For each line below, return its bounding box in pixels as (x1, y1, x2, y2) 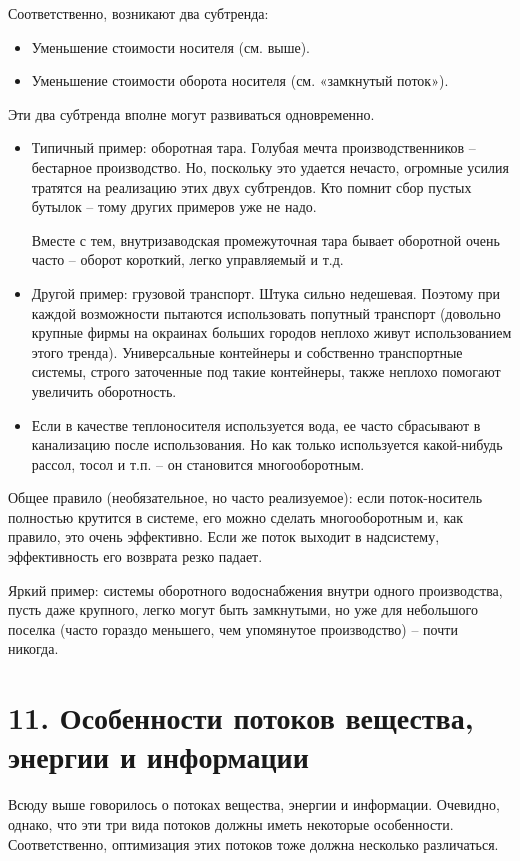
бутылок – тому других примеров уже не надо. (31, 196, 317, 217)
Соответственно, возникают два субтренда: (8, 3, 269, 23)
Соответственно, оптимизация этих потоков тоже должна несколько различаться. (8, 833, 499, 854)
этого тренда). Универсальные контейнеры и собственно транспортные (31, 341, 463, 362)
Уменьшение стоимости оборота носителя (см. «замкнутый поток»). (31, 70, 449, 91)
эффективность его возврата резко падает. (8, 546, 263, 567)
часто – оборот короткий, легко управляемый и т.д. (31, 249, 344, 270)
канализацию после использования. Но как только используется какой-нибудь (31, 434, 503, 455)
